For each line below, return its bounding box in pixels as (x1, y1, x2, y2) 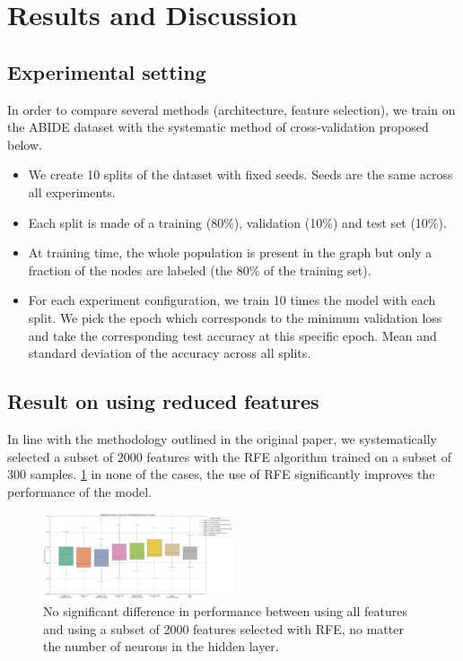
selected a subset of (7, 447, 114, 465)
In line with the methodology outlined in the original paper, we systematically (7, 429, 437, 448)
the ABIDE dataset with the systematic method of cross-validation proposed (7, 117, 429, 136)
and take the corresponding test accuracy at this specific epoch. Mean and (28, 326, 437, 344)
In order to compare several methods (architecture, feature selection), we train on (7, 100, 456, 118)
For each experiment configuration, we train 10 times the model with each (28, 291, 436, 309)
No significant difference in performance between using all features (43, 602, 407, 621)
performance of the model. (7, 482, 153, 500)
